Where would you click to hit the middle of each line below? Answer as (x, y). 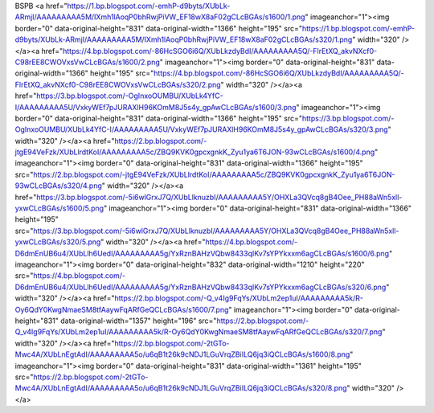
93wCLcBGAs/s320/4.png (58, 186)
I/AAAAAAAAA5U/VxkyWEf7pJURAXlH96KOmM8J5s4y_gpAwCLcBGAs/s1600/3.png (156, 107)
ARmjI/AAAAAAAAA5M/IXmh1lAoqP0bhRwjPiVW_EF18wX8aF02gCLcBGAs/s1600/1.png (160, 17)
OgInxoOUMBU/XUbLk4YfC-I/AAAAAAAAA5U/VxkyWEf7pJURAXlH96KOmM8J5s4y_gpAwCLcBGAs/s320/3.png (202, 129)
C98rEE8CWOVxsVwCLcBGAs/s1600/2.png (87, 62)
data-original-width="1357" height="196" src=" (139, 321)
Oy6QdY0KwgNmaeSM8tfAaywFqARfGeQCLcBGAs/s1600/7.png (122, 309)
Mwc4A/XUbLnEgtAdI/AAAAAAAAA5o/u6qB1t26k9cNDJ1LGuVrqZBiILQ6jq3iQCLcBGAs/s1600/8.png (182, 354)
